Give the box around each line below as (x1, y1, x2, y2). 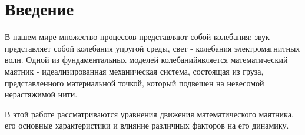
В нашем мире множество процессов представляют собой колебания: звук (5, 31, 270, 43)
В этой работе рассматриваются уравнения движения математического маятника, (5, 107, 294, 120)
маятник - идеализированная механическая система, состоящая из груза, (5, 65, 264, 77)
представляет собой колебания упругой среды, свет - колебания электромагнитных (5, 42, 300, 54)
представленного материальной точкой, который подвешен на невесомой (5, 76, 264, 89)
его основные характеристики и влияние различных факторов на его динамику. (5, 119, 289, 131)
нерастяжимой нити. (5, 88, 78, 100)
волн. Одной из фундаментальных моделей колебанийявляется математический (5, 53, 288, 66)
